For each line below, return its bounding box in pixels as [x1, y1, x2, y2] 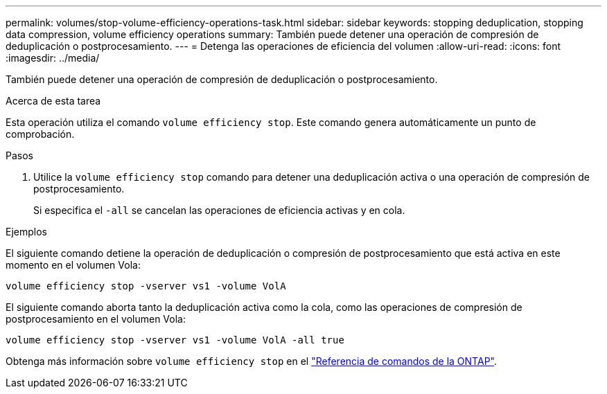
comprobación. [6, 128, 75, 140]
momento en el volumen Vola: [6, 259, 141, 271]
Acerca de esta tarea [6, 95, 101, 107]
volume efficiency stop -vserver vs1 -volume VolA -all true [6, 334, 344, 346]
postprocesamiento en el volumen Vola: [6, 313, 186, 325]
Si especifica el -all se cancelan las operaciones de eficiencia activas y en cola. [33, 204, 405, 216]
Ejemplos [6, 226, 47, 238]
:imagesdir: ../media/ [6, 52, 100, 64]
